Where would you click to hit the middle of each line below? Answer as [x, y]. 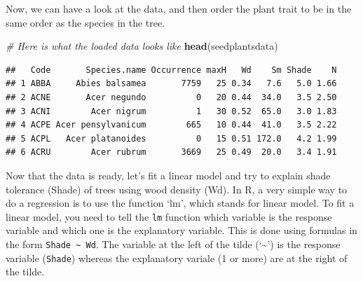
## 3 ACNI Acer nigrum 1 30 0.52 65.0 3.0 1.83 [171, 111]
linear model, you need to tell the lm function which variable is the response [169, 216]
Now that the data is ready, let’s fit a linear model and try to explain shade [168, 175]
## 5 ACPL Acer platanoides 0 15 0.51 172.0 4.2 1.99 [171, 138]
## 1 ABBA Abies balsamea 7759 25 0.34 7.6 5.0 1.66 [171, 84]
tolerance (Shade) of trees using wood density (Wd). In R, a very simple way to [177, 189]
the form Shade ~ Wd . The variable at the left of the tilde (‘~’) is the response [173, 244]
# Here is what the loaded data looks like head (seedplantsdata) [142, 46]
